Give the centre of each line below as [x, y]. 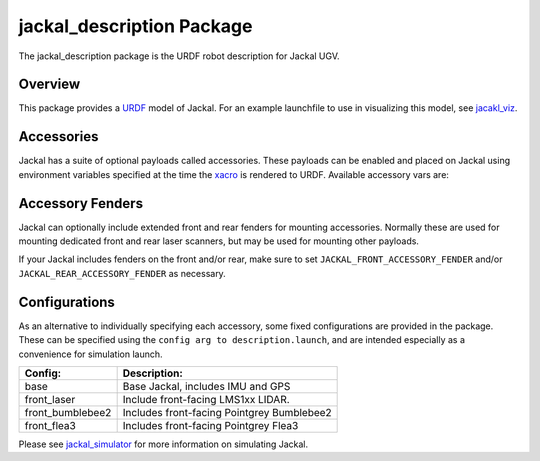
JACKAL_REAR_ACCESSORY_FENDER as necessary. [122, 273]
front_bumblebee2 [68, 412]
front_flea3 [50, 425]
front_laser [50, 399]
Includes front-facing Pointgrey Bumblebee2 [227, 412]
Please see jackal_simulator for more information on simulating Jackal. [163, 444]
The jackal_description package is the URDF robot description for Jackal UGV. [179, 56]
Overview [49, 84]
